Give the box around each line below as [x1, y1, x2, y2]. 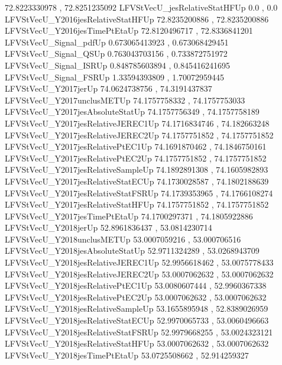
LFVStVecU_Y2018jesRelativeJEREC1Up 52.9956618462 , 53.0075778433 [5, 256, 274, 269]
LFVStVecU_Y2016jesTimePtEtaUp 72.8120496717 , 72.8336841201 [5, 24, 253, 37]
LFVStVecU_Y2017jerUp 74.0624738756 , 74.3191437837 [5, 82, 212, 95]
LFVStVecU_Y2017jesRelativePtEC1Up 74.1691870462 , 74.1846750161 [5, 140, 267, 153]
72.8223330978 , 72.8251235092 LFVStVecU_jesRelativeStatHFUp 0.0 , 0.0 [5, 1, 278, 13]
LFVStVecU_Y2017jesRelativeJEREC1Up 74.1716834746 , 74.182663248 [5, 117, 270, 129]
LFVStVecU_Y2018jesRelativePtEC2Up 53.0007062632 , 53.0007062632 [5, 290, 267, 303]
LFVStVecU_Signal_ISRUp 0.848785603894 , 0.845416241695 [5, 59, 230, 71]
